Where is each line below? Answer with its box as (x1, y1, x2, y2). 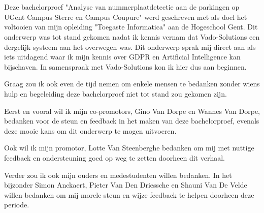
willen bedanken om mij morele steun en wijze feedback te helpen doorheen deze (4, 189, 254, 200)
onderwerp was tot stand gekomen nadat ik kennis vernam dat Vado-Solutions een (4, 31, 260, 42)
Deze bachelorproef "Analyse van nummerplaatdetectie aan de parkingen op (4, 2, 240, 12)
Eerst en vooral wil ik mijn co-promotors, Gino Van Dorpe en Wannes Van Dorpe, (4, 105, 260, 116)
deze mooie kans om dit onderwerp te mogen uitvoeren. (4, 125, 177, 136)
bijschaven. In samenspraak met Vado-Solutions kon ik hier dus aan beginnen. (4, 61, 247, 72)
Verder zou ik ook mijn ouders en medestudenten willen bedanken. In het (4, 169, 232, 180)
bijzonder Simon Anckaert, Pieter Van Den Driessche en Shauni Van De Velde (4, 179, 247, 190)
